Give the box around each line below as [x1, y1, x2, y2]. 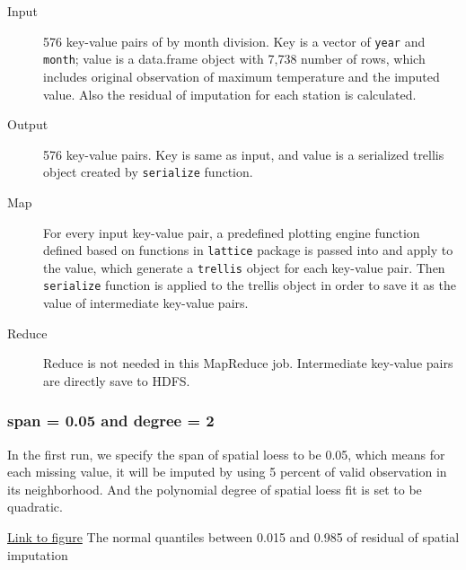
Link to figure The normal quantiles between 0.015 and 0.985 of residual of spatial [7, 528, 460, 547]
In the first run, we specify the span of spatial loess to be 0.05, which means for [7, 444, 445, 463]
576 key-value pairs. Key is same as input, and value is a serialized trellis [43, 145, 444, 163]
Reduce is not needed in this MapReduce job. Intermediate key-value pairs [43, 354, 453, 373]
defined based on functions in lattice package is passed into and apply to [43, 241, 453, 259]
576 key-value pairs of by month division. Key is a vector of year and [43, 31, 426, 50]
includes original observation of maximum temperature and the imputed [43, 66, 440, 85]
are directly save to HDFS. [43, 371, 190, 390]
